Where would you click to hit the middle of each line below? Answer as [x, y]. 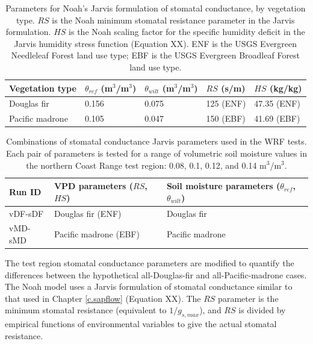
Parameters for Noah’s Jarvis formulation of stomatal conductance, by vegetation [156, 8]
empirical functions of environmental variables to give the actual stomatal [141, 324]
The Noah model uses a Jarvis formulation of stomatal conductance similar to [149, 286]
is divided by [262, 310]
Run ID [25, 191]
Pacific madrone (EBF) [97, 234]
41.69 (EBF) [277, 118]
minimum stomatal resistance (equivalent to [86, 310]
